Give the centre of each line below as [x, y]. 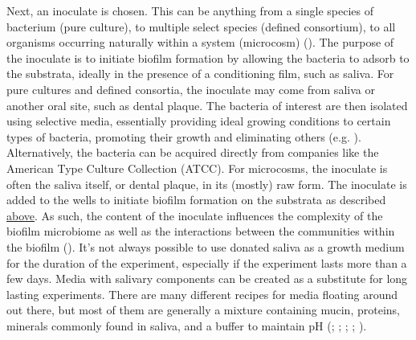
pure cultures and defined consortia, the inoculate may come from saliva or [191, 89]
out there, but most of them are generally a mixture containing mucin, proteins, [203, 310]
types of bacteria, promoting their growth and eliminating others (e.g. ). [184, 136]
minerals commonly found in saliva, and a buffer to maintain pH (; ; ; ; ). [187, 325]
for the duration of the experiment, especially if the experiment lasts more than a [207, 262]
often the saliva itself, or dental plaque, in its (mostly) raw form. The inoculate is [207, 184]
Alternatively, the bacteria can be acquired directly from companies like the [193, 152]
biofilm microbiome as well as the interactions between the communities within [201, 231]
